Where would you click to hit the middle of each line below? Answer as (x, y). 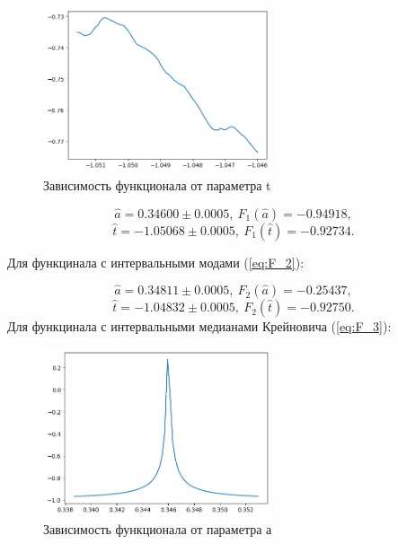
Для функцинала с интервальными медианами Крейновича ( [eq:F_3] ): (199, 326)
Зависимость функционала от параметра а (158, 529)
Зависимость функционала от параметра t (157, 184)
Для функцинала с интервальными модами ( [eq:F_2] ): (156, 262)
